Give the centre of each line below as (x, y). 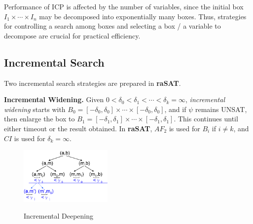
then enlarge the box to (39, 119)
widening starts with (35, 109)
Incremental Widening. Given (54, 99)
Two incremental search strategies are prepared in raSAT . (92, 83)
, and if (175, 109)
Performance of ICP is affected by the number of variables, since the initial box (124, 6)
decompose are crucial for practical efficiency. (72, 35)
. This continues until (206, 119)
